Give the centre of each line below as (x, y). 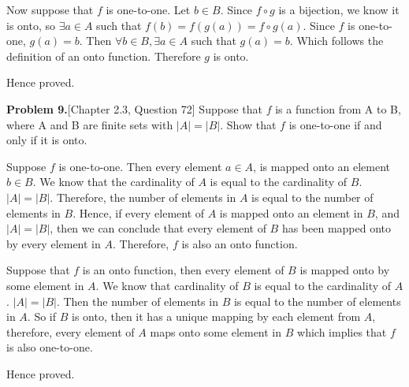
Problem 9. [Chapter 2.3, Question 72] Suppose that (134, 108)
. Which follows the (336, 41)
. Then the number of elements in (137, 301)
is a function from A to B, (338, 108)
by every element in (54, 243)
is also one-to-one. (50, 347)
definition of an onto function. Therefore (104, 56)
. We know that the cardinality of (113, 182)
